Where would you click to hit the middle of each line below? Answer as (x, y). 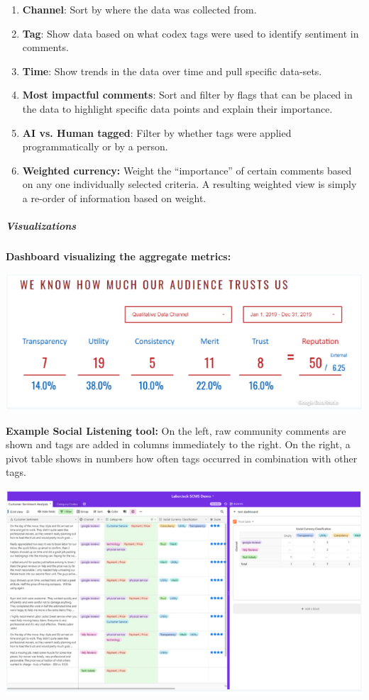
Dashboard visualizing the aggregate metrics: (119, 256)
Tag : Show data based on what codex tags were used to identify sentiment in (191, 33)
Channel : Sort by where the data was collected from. (139, 9)
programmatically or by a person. (95, 146)
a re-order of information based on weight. (114, 198)
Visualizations (41, 226)
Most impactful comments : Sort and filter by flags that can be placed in (187, 95)
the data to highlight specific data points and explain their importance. (177, 108)
